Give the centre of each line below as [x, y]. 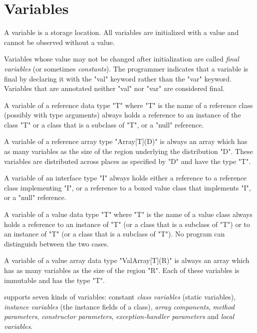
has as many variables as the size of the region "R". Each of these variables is [122, 270]
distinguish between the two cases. [56, 243]
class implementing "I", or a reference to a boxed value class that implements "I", [128, 187]
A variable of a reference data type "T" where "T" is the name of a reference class [128, 105]
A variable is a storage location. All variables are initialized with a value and [122, 32]
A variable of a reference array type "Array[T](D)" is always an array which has [126, 141]
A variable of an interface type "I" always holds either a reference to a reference [126, 178]
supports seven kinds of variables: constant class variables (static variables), [120, 297]
